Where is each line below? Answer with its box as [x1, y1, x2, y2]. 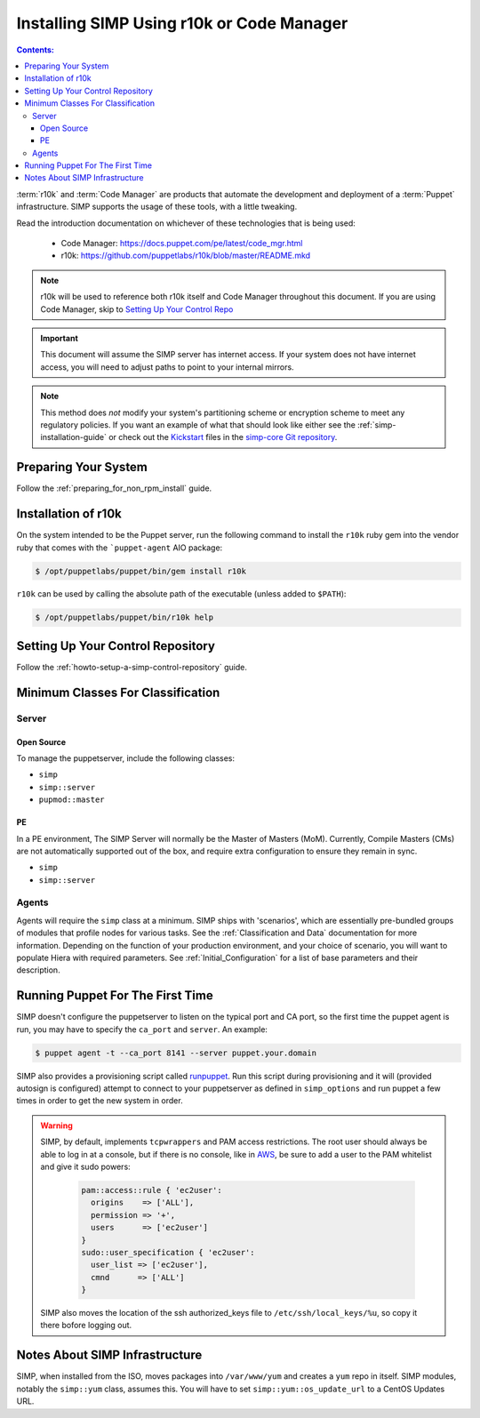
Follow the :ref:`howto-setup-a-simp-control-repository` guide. [16, 661, 248, 672]
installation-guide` [40, 432, 107, 443]
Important [40, 332, 79, 343]
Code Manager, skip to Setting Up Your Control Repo [40, 303, 234, 315]
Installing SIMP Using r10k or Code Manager [16, 13, 348, 33]
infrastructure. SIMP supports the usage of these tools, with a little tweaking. [16, 201, 298, 212]
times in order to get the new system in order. [16, 1095, 183, 1106]
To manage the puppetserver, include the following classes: [16, 752, 236, 764]
